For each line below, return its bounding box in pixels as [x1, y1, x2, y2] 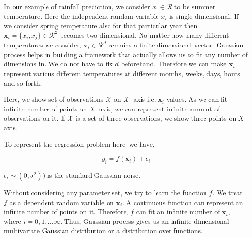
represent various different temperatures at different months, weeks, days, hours [4, 68, 240, 79]
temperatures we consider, [4, 40, 81, 50]
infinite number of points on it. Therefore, [4, 206, 128, 217]
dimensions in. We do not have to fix [4, 59, 113, 69]
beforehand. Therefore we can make [121, 59, 227, 69]
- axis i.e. [128, 94, 156, 104]
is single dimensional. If [169, 11, 239, 21]
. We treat [212, 187, 243, 197]
